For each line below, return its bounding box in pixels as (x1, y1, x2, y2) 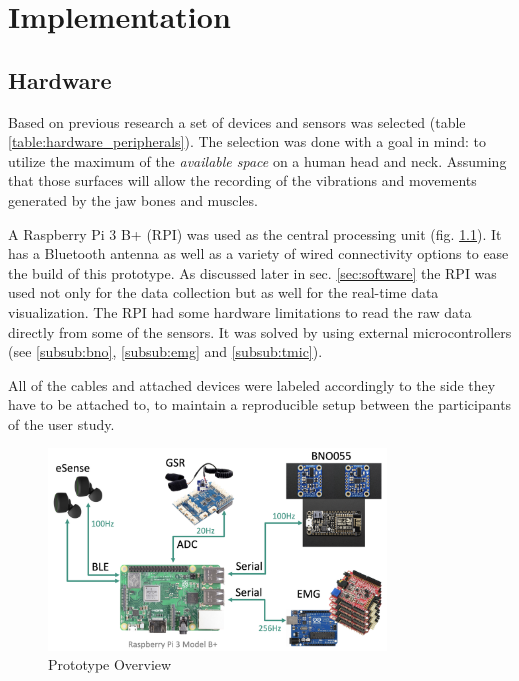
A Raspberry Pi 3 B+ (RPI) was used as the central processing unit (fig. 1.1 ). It (8, 223, 502, 244)
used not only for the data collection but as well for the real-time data (8, 282, 439, 303)
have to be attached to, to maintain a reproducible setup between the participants (8, 394, 512, 415)
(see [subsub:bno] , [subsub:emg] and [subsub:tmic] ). (8, 341, 323, 362)
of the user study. (8, 413, 115, 434)
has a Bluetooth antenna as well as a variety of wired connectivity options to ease (8, 243, 509, 264)
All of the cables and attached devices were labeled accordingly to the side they (8, 374, 496, 395)
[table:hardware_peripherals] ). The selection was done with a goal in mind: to (8, 131, 486, 152)
